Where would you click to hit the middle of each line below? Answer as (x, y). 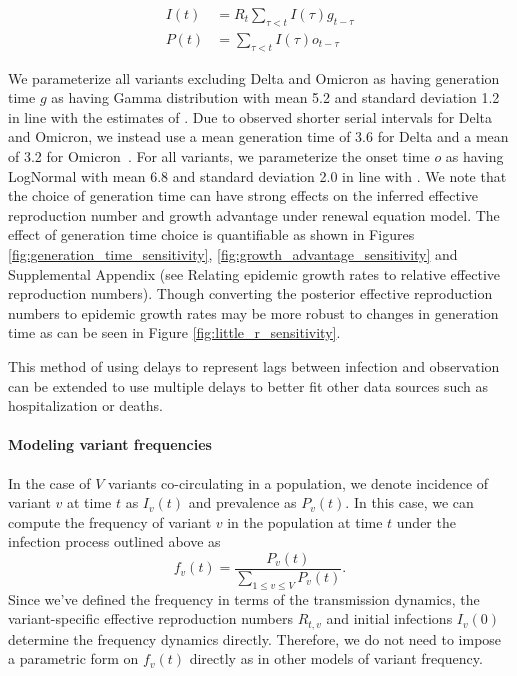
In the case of (49, 482)
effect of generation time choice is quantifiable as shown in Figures (211, 234)
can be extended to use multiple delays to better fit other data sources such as (248, 385)
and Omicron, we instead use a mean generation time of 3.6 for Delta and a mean (258, 136)
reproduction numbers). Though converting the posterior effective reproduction (250, 293)
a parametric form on (73, 658)
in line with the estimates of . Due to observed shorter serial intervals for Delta (250, 116)
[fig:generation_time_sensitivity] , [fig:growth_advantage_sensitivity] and (233, 254)
